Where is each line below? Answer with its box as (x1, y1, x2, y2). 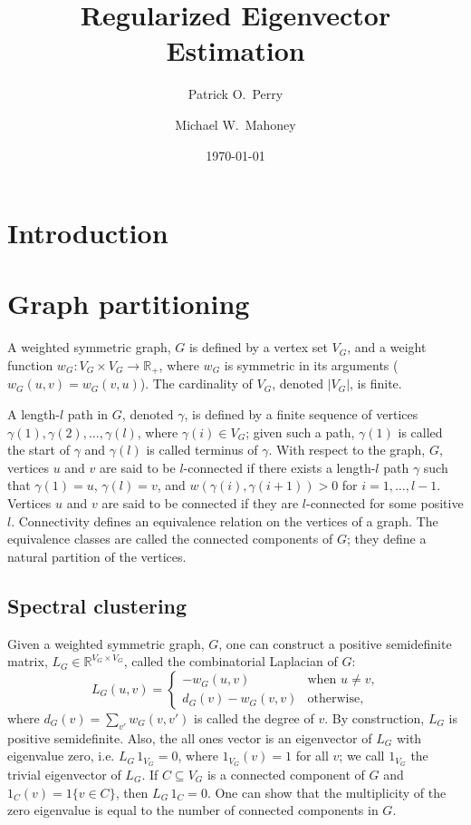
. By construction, (324, 708, 425, 727)
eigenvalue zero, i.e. (7, 746, 115, 765)
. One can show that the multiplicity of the (207, 782, 447, 801)
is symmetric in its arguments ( (224, 356, 399, 374)
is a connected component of (207, 765, 365, 784)
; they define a (346, 529, 427, 548)
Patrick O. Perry (187, 84, 284, 103)
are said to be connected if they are (101, 494, 299, 513)
